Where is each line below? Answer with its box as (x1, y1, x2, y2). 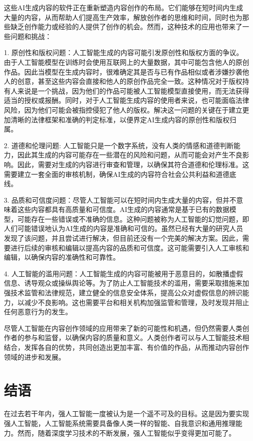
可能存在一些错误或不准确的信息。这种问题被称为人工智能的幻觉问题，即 (17, 213, 249, 224)
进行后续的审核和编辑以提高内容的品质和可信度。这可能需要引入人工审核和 (10, 242, 249, 252)
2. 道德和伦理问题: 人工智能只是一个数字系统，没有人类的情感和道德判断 (4, 140, 234, 150)
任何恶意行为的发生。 (4, 307, 72, 317)
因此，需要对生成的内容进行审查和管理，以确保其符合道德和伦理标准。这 (17, 159, 249, 169)
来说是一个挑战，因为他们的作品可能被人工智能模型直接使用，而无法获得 (17, 85, 249, 96)
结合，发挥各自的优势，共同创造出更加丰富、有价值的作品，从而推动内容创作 (4, 342, 249, 352)
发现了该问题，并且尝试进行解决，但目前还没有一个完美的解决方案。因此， (4, 233, 242, 243)
